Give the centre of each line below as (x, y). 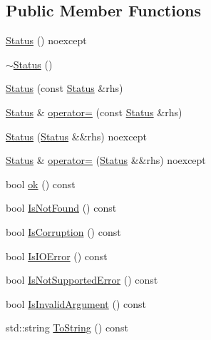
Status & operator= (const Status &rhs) (94, 112)
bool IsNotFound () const (61, 208)
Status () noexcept (46, 40)
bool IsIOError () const (57, 256)
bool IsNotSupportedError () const (82, 280)
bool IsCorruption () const (63, 231)
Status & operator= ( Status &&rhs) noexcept (106, 160)
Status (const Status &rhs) (65, 88)
